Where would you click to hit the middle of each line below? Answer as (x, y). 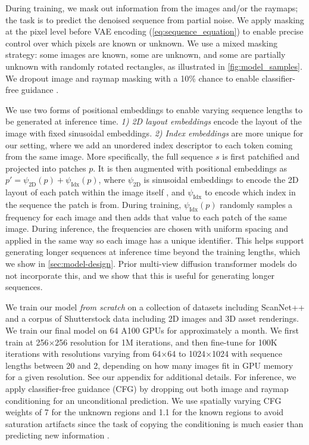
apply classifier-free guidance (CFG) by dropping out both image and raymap (147, 389)
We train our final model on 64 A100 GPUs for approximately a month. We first (152, 330)
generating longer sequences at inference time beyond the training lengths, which (153, 252)
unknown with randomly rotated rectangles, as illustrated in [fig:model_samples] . (154, 66)
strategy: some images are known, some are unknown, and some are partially (146, 55)
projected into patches (46, 168)
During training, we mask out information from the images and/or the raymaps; (152, 8)
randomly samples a (256, 204)
